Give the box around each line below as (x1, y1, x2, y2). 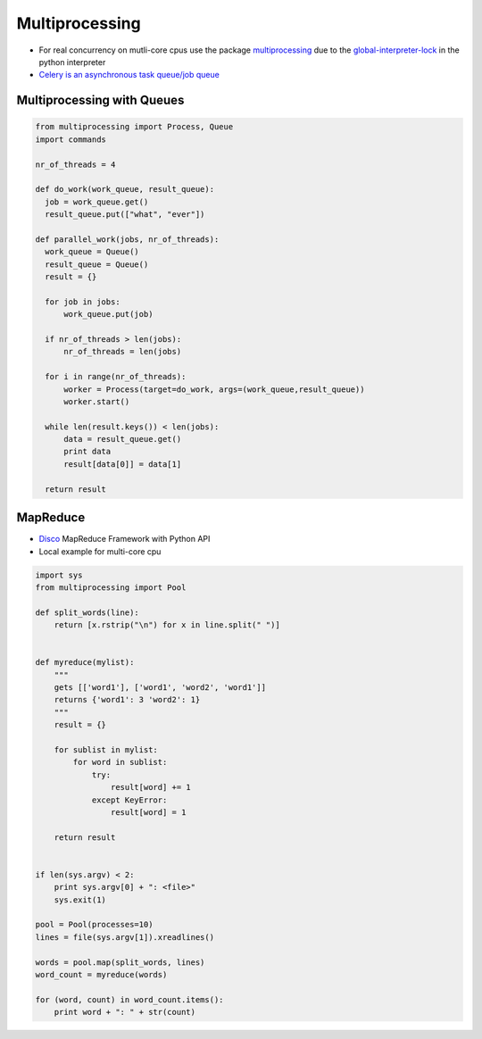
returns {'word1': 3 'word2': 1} (54, 694, 201, 705)
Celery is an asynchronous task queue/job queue (38, 70, 220, 80)
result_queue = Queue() (45, 259, 149, 270)
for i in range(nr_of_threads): (45, 371, 187, 382)
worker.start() (63, 396, 130, 406)
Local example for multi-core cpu (38, 545, 162, 557)
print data (63, 446, 112, 457)
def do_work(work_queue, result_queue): (35, 184, 214, 195)
